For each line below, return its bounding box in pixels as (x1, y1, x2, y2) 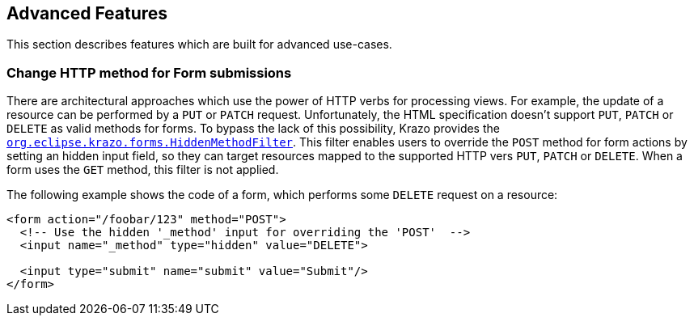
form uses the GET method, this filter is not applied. (6, 163, 279, 177)
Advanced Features (6, 3, 168, 23)
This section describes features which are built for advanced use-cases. (6, 37, 392, 52)
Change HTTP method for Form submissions (6, 64, 292, 81)
